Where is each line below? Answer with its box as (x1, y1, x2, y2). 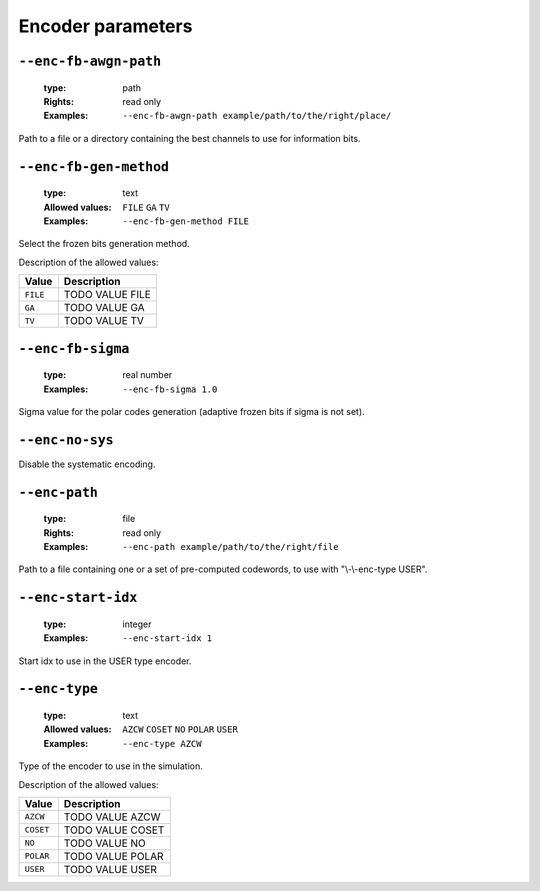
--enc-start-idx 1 (122, 633, 213, 644)
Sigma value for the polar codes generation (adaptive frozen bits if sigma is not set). (18, 405, 365, 417)
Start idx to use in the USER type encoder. (18, 655, 192, 667)
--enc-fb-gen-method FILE (122, 215, 250, 227)
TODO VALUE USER (63, 862, 157, 876)
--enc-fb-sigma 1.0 (122, 383, 218, 395)
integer (122, 618, 152, 630)
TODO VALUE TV (63, 314, 145, 328)
